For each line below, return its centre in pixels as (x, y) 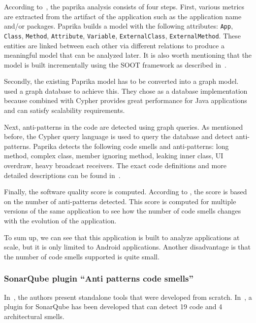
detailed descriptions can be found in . (62, 175)
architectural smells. (34, 316)
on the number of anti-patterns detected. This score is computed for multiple (120, 201)
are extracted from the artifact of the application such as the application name (123, 16)
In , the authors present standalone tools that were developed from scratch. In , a (128, 297)
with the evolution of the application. (60, 220)
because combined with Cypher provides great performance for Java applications (126, 100)
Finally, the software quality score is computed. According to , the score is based (126, 192)
